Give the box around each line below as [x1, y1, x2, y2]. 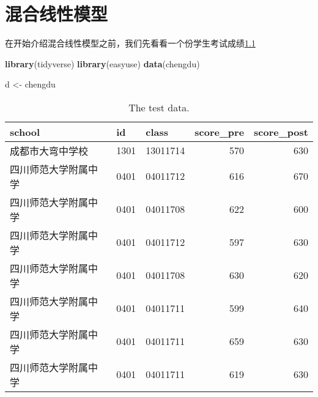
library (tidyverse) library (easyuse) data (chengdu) [5, 57, 200, 70]
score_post [254, 124, 308, 139]
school [10, 124, 40, 139]
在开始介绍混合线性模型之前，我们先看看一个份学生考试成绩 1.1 [5, 37, 256, 50]
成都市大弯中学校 [10, 143, 89, 158]
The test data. [128, 100, 190, 114]
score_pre [194, 124, 245, 139]
